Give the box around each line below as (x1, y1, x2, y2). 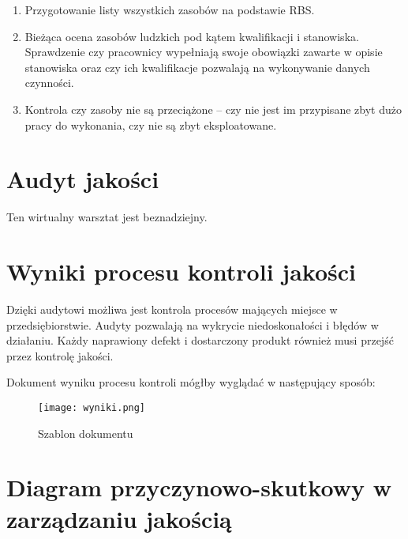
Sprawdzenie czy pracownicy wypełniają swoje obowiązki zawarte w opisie (24, 43, 383, 60)
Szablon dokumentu (38, 424, 133, 441)
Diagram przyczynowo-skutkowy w (6, 471, 391, 503)
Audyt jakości (6, 163, 159, 195)
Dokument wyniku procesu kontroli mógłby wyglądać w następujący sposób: (6, 374, 376, 390)
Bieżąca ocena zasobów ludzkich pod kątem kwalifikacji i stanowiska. (24, 28, 359, 44)
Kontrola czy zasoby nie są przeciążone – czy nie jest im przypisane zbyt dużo (24, 100, 402, 117)
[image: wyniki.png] (38, 401, 146, 413)
